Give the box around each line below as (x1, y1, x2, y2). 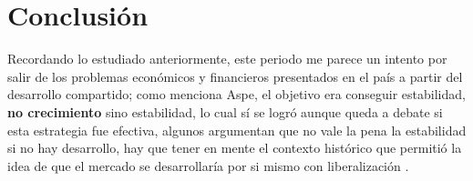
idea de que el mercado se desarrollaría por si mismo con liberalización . (7, 156, 409, 175)
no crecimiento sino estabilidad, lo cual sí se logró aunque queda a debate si (7, 102, 443, 121)
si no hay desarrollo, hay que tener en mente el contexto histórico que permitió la (7, 138, 462, 157)
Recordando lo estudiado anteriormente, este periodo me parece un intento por (7, 49, 447, 68)
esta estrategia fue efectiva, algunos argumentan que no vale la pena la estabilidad (7, 120, 467, 139)
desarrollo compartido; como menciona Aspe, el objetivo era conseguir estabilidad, (7, 85, 466, 104)
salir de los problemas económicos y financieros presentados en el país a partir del (7, 66, 463, 85)
